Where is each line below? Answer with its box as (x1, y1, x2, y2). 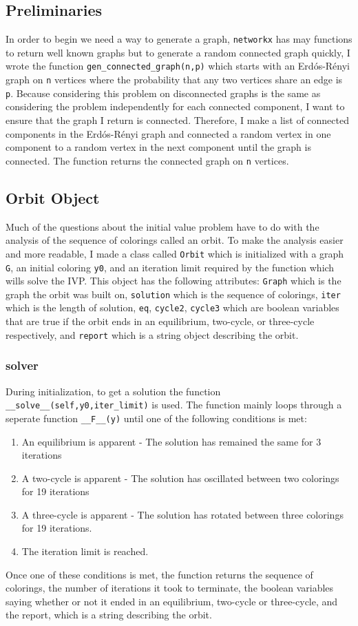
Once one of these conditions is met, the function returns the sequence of (6, 567, 313, 581)
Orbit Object (6, 187, 100, 208)
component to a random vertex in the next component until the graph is (6, 140, 311, 154)
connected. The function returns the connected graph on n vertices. (6, 153, 289, 167)
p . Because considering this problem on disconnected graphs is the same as (6, 85, 321, 100)
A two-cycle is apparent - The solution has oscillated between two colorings (21, 470, 339, 485)
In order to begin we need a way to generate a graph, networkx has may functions (6, 32, 352, 46)
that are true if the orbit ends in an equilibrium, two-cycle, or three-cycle (6, 314, 315, 328)
